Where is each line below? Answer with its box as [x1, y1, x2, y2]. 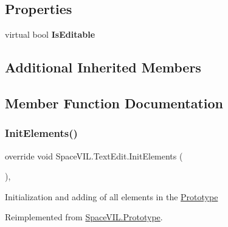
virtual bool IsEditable [5, 28, 95, 41]
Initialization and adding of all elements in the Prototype [5, 190, 218, 203]
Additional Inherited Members [5, 58, 201, 77]
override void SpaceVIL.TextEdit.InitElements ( [5, 149, 183, 162]
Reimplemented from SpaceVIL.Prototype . [5, 211, 163, 223]
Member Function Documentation [5, 93, 224, 112]
